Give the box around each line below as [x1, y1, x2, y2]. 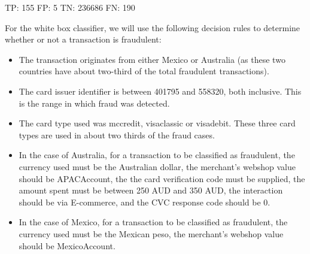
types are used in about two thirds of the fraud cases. [19, 128, 215, 141]
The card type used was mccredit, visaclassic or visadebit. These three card [19, 117, 296, 129]
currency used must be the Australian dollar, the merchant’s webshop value [19, 160, 296, 173]
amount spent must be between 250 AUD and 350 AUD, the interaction [19, 184, 283, 196]
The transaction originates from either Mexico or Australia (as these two [19, 53, 285, 65]
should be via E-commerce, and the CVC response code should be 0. [19, 195, 271, 208]
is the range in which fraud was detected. [19, 96, 170, 109]
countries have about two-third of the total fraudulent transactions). [19, 65, 269, 77]
